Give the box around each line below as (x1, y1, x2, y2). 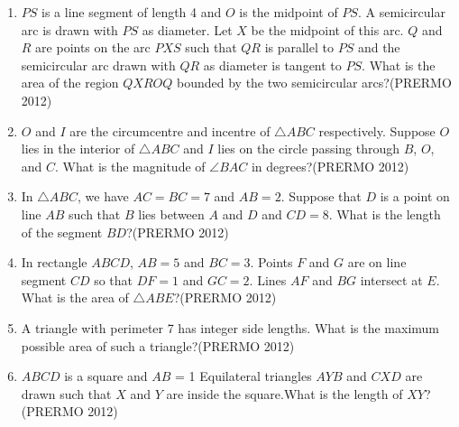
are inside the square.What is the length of (166, 384, 403, 403)
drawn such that (21, 384, 112, 403)
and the (357, 38, 400, 57)
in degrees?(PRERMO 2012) (251, 156, 409, 175)
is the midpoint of (239, 3, 338, 21)
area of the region (21, 73, 119, 92)
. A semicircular (357, 3, 445, 21)
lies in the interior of (21, 139, 135, 158)
